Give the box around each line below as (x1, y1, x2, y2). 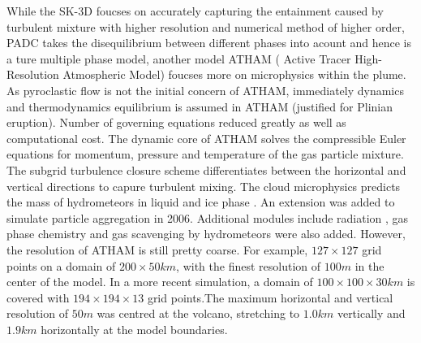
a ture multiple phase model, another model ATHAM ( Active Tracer (6, 50, 351, 67)
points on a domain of (6, 257, 116, 274)
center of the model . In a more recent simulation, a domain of (6, 273, 313, 290)
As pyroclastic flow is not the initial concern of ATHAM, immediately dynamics (6, 81, 404, 98)
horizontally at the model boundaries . (41, 320, 228, 337)
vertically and (337, 305, 406, 322)
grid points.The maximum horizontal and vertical (147, 289, 393, 306)
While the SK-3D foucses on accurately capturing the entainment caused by (6, 2, 384, 19)
